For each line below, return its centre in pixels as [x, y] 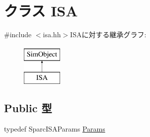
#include [18, 34]
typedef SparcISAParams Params [55, 129]
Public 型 [28, 108]
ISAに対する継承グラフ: [108, 34]
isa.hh [52, 34]
